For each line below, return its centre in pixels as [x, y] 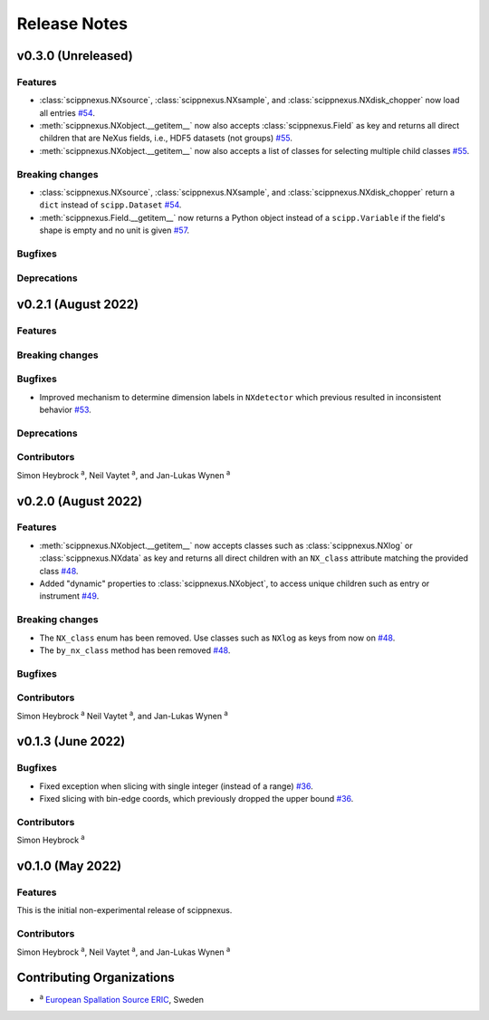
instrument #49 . [69, 596]
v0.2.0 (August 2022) [80, 501]
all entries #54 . [67, 112]
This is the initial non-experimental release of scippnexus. [125, 910]
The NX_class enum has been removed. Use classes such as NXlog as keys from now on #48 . [217, 638]
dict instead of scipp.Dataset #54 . [110, 205]
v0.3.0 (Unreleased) [75, 56]
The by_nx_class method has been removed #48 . [135, 650]
